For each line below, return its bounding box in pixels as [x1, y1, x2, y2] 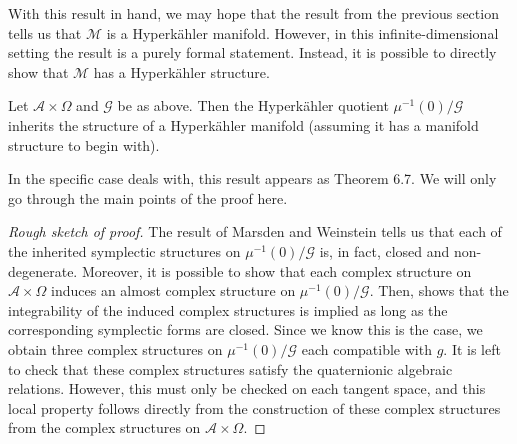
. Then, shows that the [369, 280, 509, 301]
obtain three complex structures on [8, 338, 223, 359]
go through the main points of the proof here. [8, 187, 288, 208]
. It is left [443, 338, 501, 359]
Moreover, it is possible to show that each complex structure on [81, 260, 472, 281]
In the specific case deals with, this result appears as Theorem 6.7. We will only [8, 168, 497, 189]
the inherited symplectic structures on [8, 240, 241, 261]
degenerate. [8, 260, 78, 281]
